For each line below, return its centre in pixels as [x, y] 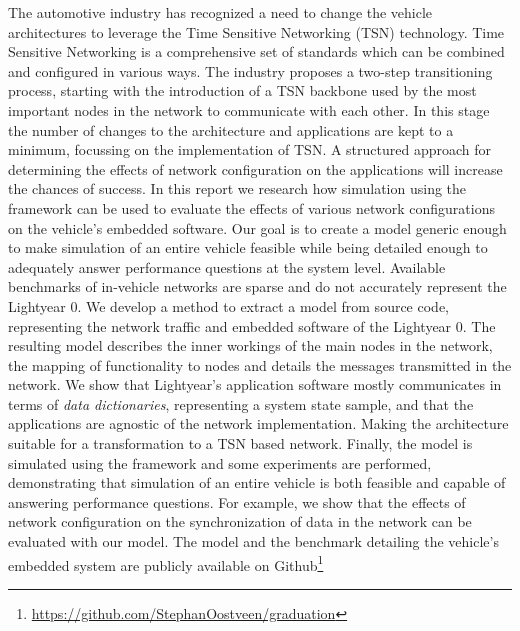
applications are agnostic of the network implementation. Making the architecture [258, 423]
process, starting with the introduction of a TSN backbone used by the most [242, 90]
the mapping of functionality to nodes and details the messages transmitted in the [260, 364]
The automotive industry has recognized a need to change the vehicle [220, 12]
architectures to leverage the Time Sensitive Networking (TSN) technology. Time [256, 31]
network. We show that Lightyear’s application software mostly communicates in [255, 384]
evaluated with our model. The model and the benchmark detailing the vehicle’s [253, 541]
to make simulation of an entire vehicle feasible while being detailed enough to [248, 247]
